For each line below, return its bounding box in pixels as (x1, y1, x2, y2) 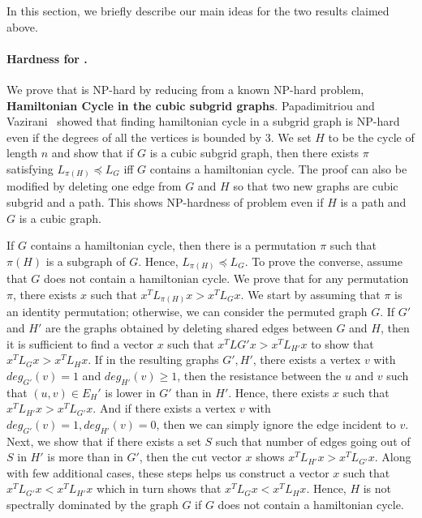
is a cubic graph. (19, 209, 101, 226)
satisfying (6, 160, 54, 177)
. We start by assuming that (240, 285, 381, 302)
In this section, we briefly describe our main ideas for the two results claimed (6, 2, 390, 19)
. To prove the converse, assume (244, 252, 403, 269)
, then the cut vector (139, 448, 242, 465)
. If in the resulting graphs (88, 351, 219, 368)
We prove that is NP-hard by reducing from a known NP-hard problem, (6, 80, 364, 97)
